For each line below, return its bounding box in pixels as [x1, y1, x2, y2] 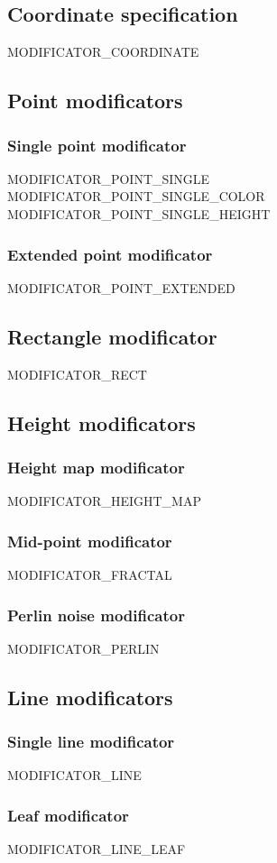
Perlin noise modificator [7, 603, 185, 626]
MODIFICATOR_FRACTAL [7, 565, 172, 583]
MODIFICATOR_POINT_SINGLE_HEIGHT [7, 204, 271, 223]
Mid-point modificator [7, 529, 172, 552]
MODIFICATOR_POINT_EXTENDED [7, 278, 235, 297]
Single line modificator [7, 730, 175, 753]
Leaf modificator [7, 803, 129, 826]
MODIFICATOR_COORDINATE [7, 42, 199, 61]
